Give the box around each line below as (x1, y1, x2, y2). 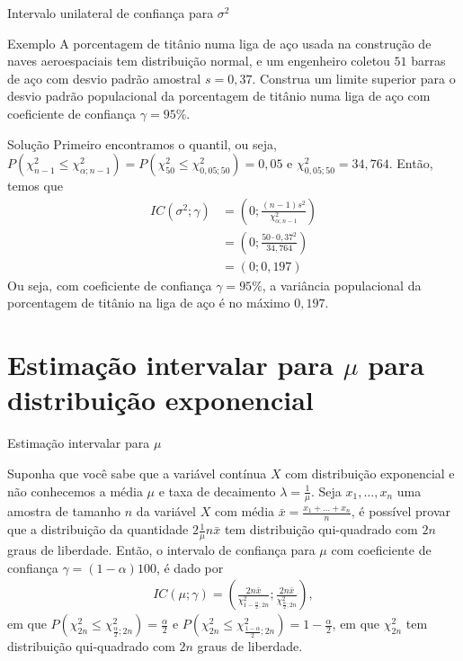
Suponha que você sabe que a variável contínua (7, 463, 267, 482)
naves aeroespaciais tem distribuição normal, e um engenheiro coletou (7, 51, 390, 70)
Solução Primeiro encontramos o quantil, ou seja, (7, 134, 277, 153)
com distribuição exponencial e (285, 463, 455, 482)
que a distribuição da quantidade (7, 520, 189, 539)
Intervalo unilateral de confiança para (7, 4, 214, 22)
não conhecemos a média (7, 481, 143, 500)
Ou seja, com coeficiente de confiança (7, 275, 212, 294)
